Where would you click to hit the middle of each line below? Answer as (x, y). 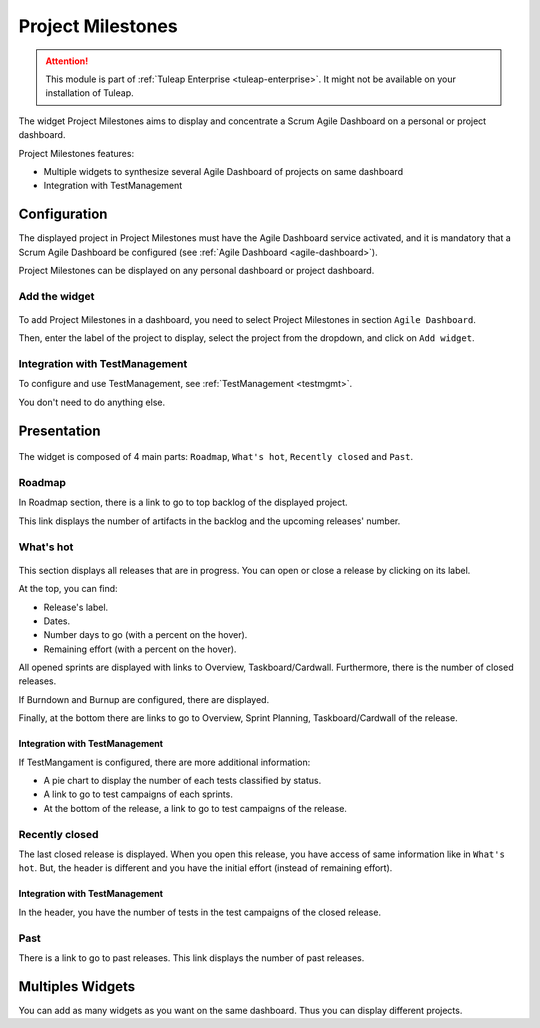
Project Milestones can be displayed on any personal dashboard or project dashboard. (196, 270)
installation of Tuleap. (89, 93)
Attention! (67, 61)
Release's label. (76, 607)
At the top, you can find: (68, 589)
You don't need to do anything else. (91, 402)
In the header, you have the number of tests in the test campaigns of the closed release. (200, 912)
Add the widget (56, 296)
